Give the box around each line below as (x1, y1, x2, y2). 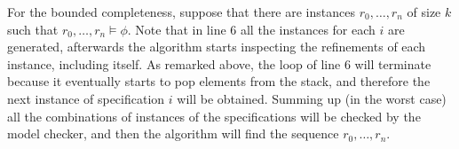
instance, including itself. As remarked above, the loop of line (7, 54, 341, 73)
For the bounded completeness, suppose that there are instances (7, 3, 355, 20)
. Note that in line (127, 20, 226, 38)
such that (7, 20, 59, 38)
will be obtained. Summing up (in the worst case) (177, 89, 447, 107)
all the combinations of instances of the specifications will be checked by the (7, 106, 421, 125)
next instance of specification (7, 89, 165, 107)
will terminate (354, 54, 431, 73)
